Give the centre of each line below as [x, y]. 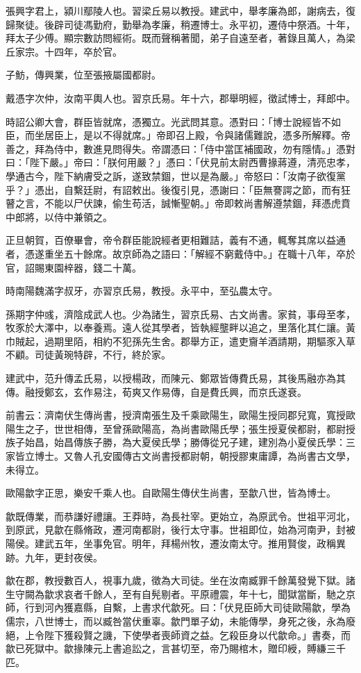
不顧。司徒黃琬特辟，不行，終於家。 [88, 355]
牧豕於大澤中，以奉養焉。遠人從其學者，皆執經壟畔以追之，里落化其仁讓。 [176, 327]
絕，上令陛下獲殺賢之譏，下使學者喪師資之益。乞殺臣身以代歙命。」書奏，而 [178, 634]
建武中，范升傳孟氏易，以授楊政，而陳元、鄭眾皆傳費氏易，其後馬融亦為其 [176, 378]
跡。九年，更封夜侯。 [54, 557]
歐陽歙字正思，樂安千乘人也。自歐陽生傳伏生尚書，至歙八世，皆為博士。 [171, 493]
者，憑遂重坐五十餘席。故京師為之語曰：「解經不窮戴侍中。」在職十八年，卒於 [180, 253]
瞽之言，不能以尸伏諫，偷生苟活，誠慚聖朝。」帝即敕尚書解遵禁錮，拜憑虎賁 [178, 203]
